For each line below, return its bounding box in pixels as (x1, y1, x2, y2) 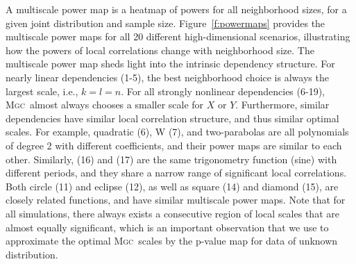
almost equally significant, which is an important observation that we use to (6, 220, 329, 234)
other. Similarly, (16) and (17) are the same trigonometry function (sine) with (6, 151, 337, 166)
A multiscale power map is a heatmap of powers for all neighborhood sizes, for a (6, 2, 347, 16)
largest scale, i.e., (6, 83, 78, 98)
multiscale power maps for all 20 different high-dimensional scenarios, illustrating (6, 29, 350, 44)
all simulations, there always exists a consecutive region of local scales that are (6, 206, 339, 220)
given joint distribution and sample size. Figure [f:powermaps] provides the (6, 15, 325, 30)
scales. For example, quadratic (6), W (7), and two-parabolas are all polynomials (6, 124, 349, 139)
